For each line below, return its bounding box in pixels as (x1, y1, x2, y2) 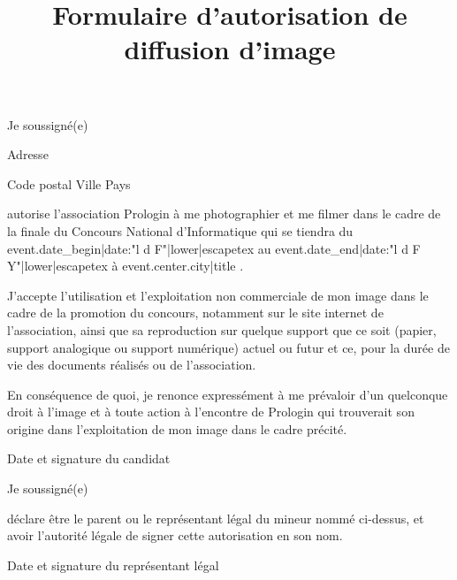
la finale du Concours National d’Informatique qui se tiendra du (7, 221, 354, 240)
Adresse (7, 145, 49, 164)
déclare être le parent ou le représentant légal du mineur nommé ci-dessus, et (7, 508, 424, 527)
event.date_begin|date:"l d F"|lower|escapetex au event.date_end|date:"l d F (7, 239, 421, 257)
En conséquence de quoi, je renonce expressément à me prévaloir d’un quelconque (7, 385, 448, 403)
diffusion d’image (124, 31, 336, 67)
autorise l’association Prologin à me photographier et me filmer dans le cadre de (7, 204, 441, 223)
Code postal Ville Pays (7, 174, 131, 193)
